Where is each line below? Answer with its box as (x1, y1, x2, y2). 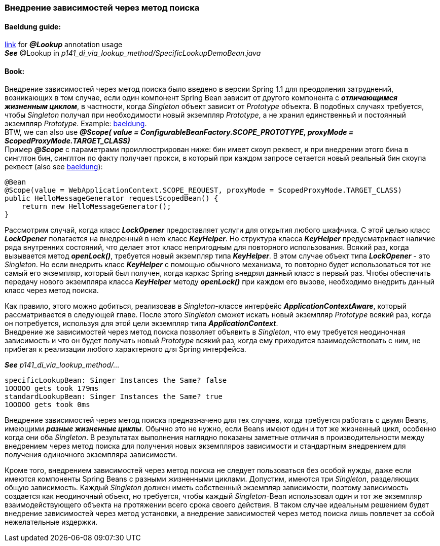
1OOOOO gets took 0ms (5, 401, 90, 409)
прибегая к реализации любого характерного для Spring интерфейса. (5, 345, 246, 354)
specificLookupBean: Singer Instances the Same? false (5, 376, 227, 385)
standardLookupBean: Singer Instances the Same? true (5, 392, 223, 401)
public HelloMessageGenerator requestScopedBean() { (5, 194, 218, 203)
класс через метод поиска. (5, 286, 99, 295)
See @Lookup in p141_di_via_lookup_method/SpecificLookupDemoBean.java (5, 49, 261, 58)
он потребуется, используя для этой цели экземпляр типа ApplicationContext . (5, 319, 278, 328)
